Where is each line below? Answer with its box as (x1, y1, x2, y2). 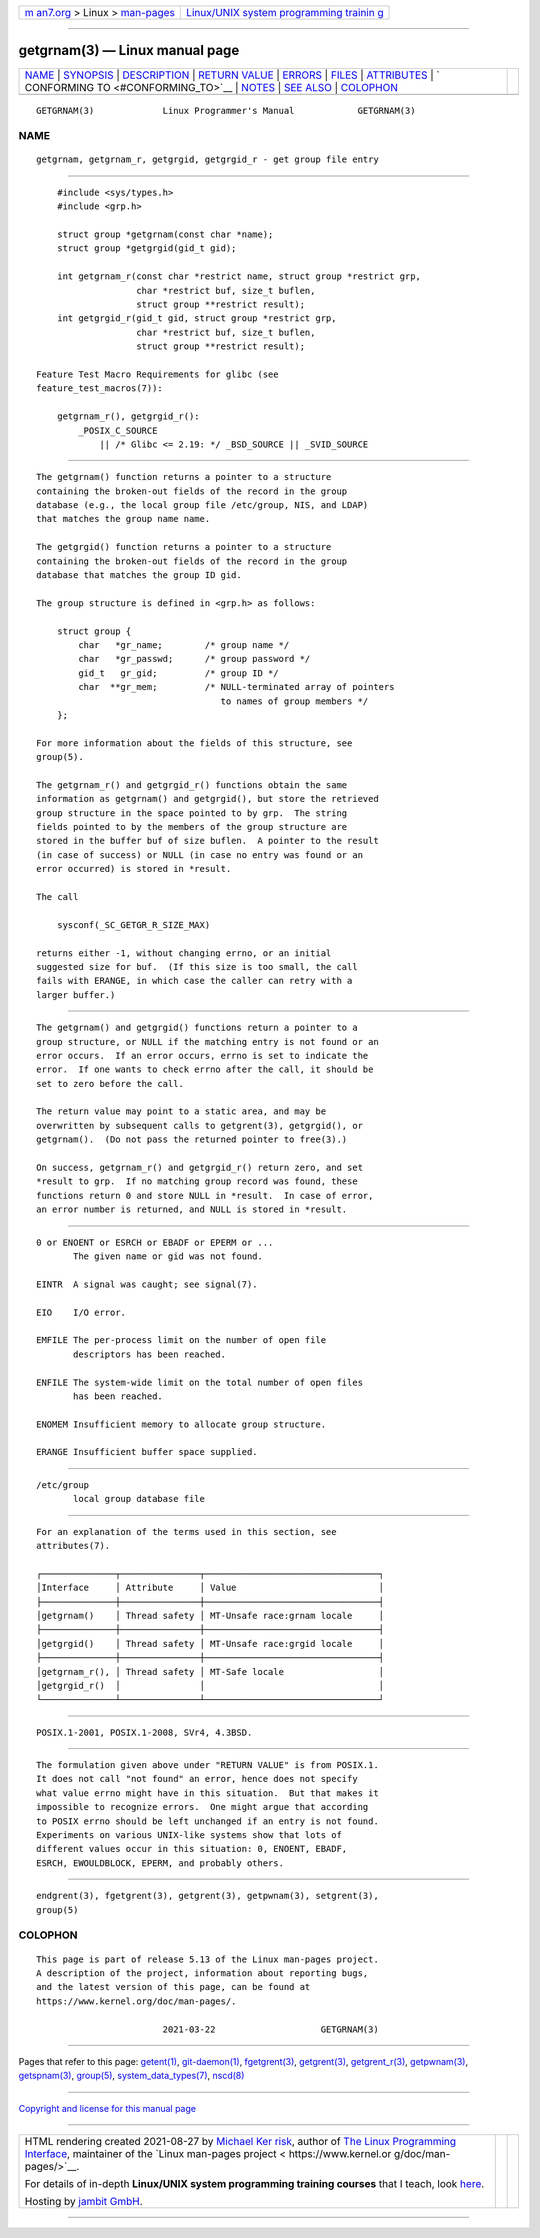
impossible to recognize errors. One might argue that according (36, 1801, 369, 1813)
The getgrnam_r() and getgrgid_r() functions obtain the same (36, 779, 348, 790)
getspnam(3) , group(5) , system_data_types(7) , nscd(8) (18, 2070, 245, 2082)
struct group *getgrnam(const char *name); (56, 229, 274, 240)
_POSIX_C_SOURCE (78, 425, 158, 436)
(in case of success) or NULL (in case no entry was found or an (36, 849, 364, 860)
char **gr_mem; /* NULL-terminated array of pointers (78, 681, 395, 693)
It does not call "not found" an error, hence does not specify (36, 1773, 359, 1785)
